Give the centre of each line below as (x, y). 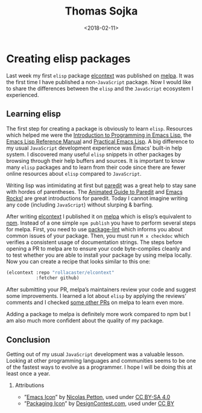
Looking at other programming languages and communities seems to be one (101, 361)
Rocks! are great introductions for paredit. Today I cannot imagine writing (97, 198)
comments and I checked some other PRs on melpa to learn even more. (95, 302)
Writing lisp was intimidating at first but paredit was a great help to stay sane (101, 185)
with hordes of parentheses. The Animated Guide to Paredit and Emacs (94, 191)
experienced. (23, 94)
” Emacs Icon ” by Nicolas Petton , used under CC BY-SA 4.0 (97, 397)
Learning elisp (34, 114)
